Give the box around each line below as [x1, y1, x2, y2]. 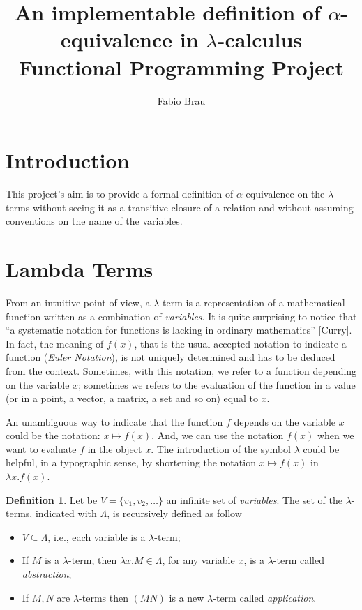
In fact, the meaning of [6, 336, 104, 350]
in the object [87, 441, 142, 456]
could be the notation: [6, 428, 100, 442]
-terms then [79, 590, 128, 604]
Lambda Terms [6, 255, 153, 283]
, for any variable [162, 553, 235, 567]
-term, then [68, 553, 117, 567]
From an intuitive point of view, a [6, 295, 151, 309]
